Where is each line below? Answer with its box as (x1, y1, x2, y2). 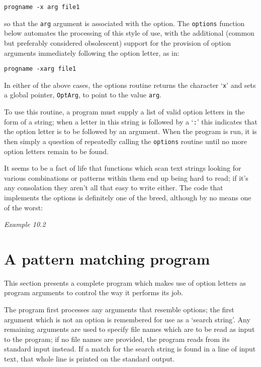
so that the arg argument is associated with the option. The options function (4, 18, 245, 28)
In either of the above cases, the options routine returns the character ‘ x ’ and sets (4, 79, 256, 90)
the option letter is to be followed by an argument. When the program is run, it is (4, 126, 257, 137)
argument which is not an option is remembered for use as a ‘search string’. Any (4, 314, 250, 324)
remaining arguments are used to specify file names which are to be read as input (4, 324, 255, 334)
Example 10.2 (4, 219, 46, 229)
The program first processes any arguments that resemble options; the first (4, 304, 234, 315)
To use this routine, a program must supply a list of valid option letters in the (4, 106, 245, 117)
